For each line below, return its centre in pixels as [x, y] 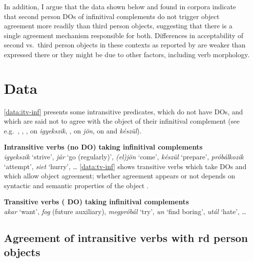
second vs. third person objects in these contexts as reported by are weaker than [125, 45]
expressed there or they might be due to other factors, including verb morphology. [127, 54]
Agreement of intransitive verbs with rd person [126, 238]
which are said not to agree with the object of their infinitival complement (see [122, 121]
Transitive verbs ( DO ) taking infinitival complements [96, 202]
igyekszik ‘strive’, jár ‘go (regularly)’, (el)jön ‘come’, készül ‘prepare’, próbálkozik [124, 157]
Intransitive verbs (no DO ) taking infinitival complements [103, 147]
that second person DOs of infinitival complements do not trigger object [112, 16]
